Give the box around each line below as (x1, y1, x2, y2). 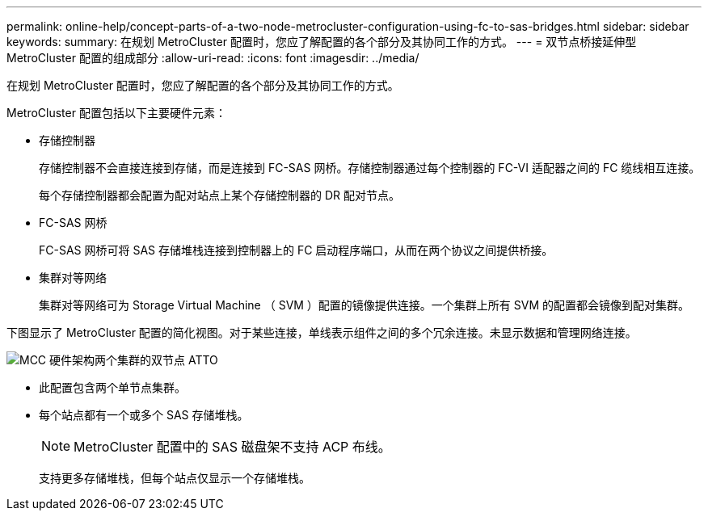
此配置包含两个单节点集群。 (39, 380, 186, 394)
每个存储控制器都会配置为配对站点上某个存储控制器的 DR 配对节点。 (39, 188, 400, 202)
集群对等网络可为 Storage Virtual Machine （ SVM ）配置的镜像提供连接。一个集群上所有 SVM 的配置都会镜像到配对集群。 (39, 298, 690, 312)
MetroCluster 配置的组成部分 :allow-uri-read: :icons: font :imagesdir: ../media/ (6, 51, 419, 65)
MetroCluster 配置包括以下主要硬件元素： (6, 106, 226, 120)
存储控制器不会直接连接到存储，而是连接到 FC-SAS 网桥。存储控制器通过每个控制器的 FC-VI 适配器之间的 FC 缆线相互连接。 (39, 161, 701, 174)
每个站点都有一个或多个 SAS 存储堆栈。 (39, 408, 249, 422)
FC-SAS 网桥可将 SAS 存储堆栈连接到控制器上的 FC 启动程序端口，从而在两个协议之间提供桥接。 (39, 243, 554, 257)
